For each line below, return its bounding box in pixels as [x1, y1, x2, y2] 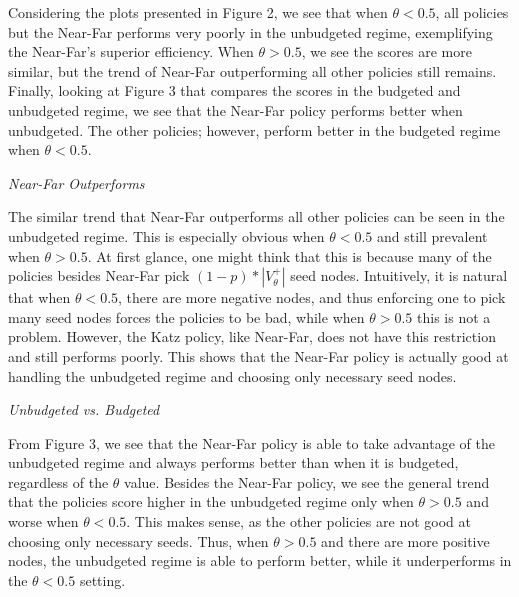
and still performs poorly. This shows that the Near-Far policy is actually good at [8, 345, 509, 366]
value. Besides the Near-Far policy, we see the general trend [124, 471, 490, 492]
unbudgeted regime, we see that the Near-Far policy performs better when [8, 99, 463, 120]
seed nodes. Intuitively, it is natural [290, 265, 508, 286]
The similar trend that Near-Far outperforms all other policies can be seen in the [8, 206, 505, 227]
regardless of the [8, 471, 109, 492]
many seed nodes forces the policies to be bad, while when [8, 306, 365, 327]
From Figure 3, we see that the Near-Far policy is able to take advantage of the [8, 432, 495, 453]
